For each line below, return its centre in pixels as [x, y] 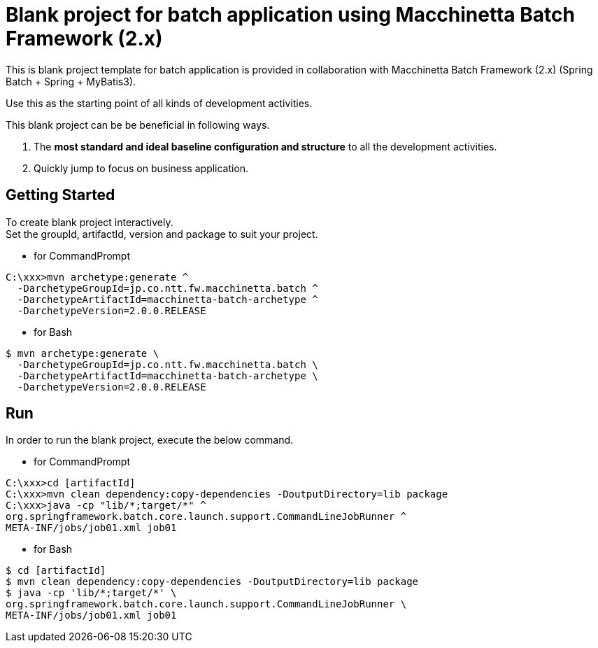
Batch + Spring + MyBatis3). [71, 81]
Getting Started [60, 195]
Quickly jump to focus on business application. [141, 168]
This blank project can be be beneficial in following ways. [138, 125]
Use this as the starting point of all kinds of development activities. [159, 103]
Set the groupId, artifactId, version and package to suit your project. [162, 234]
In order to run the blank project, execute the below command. [150, 440]
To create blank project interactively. [90, 222]
